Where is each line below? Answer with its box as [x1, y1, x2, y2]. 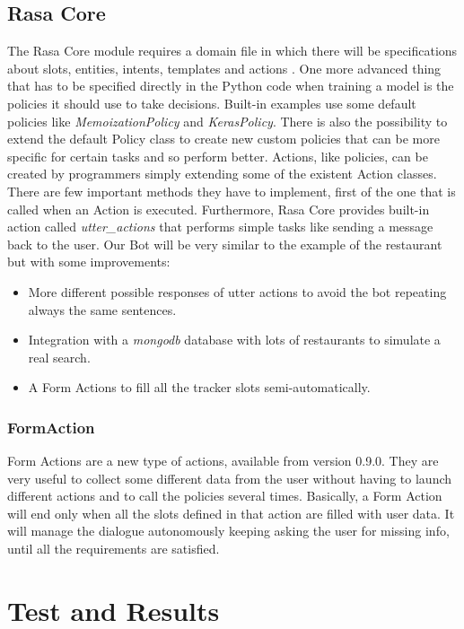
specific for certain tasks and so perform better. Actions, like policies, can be [7, 146, 428, 165]
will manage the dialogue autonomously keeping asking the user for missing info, [7, 521, 450, 540]
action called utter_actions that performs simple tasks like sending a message [7, 217, 433, 236]
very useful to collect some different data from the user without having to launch [7, 468, 452, 487]
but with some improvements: [7, 252, 171, 271]
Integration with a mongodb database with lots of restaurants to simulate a [28, 330, 441, 349]
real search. [28, 347, 91, 366]
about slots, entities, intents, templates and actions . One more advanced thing [7, 58, 442, 77]
